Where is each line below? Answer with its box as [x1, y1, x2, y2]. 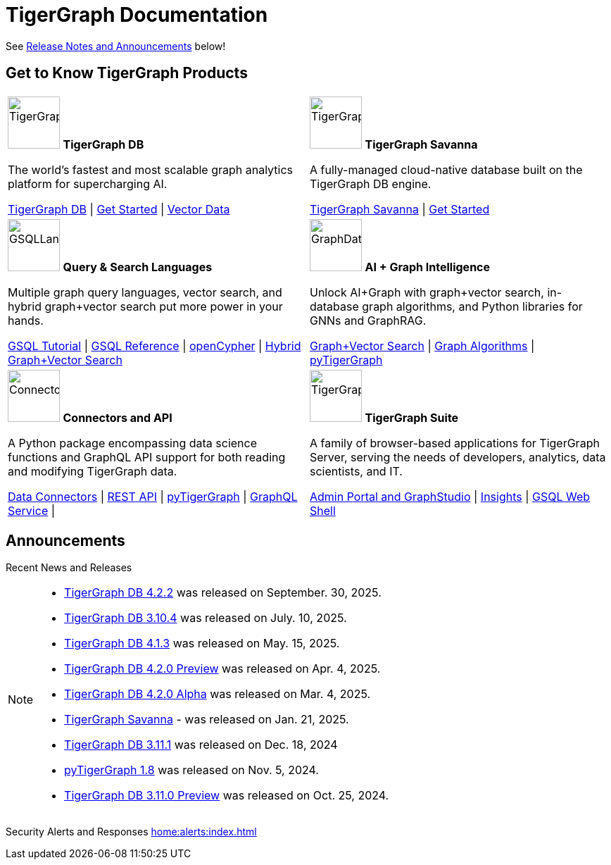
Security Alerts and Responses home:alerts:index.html [6, 826, 257, 838]
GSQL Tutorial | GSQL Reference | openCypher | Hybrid [8, 338, 301, 353]
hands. [8, 313, 44, 328]
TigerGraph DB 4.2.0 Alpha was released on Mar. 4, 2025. [64, 687, 371, 702]
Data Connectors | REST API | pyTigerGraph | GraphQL [8, 489, 298, 504]
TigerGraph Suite [365, 410, 459, 425]
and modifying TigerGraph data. [8, 463, 177, 478]
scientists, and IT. [310, 463, 403, 478]
